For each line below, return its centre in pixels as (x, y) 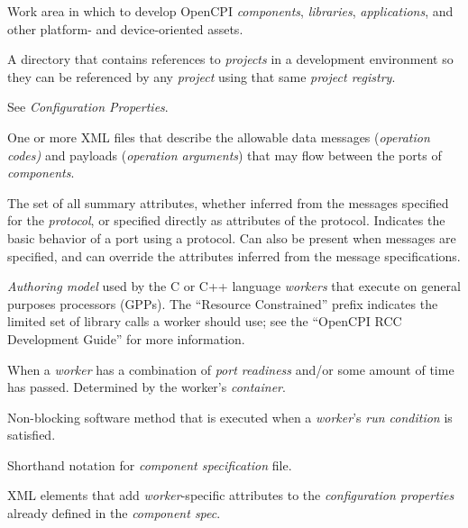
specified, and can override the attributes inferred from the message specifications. (234, 255)
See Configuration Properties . (88, 107)
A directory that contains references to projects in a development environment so (230, 59)
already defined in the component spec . (114, 513)
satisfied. (32, 435)
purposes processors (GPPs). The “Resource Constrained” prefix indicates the (223, 303)
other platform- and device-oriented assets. (125, 28)
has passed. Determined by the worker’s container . (147, 387)
